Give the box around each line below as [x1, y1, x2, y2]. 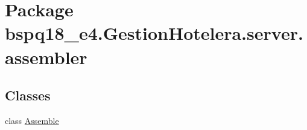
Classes [5, 86, 51, 105]
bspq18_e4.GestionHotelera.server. [5, 21, 303, 45]
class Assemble [5, 114, 59, 126]
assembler [5, 44, 87, 69]
